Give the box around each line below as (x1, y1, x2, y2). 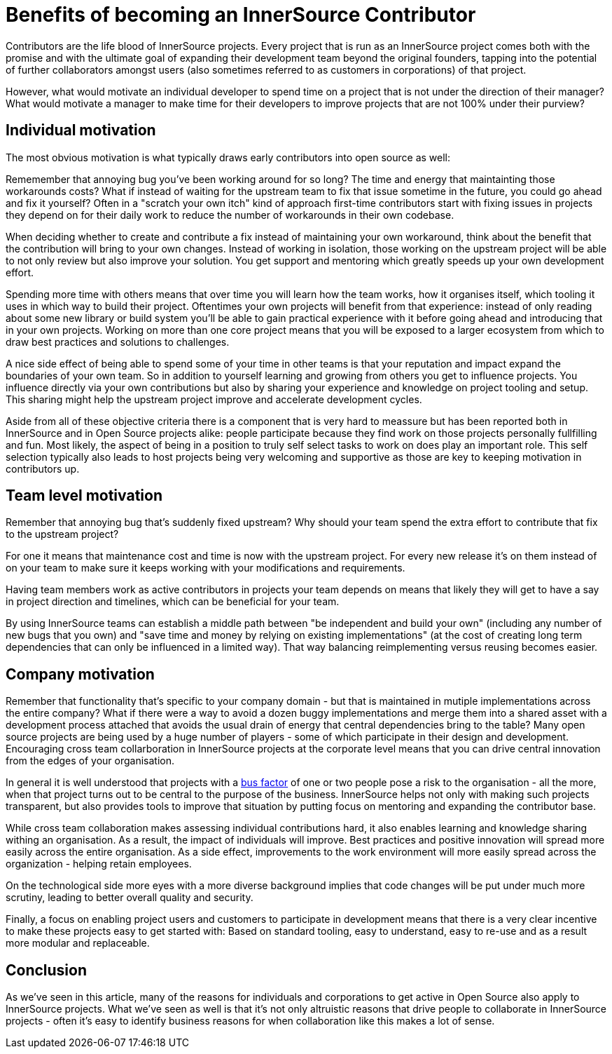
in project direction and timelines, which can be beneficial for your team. (6, 595, 340, 608)
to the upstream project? (6, 528, 119, 541)
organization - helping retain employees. (6, 858, 192, 870)
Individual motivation (6, 121, 156, 140)
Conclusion (6, 961, 88, 979)
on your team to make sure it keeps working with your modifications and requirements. (6, 562, 405, 574)
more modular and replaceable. (6, 937, 150, 950)
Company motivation (6, 665, 155, 683)
